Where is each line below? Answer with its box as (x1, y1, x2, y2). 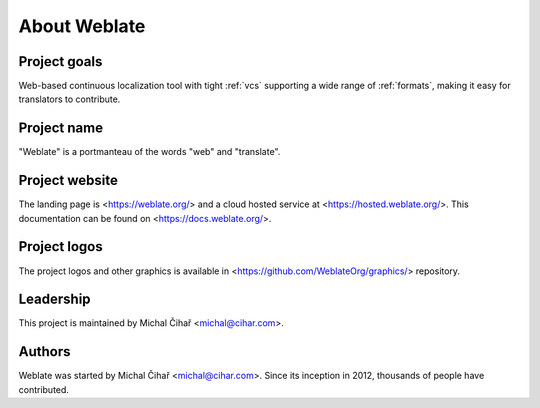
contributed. (18, 383, 70, 395)
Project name (18, 120, 104, 137)
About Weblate (18, 15, 146, 37)
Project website (18, 172, 119, 189)
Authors (18, 343, 71, 360)
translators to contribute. (18, 93, 121, 105)
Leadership (18, 291, 91, 308)
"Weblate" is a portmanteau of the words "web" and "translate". (18, 146, 281, 158)
